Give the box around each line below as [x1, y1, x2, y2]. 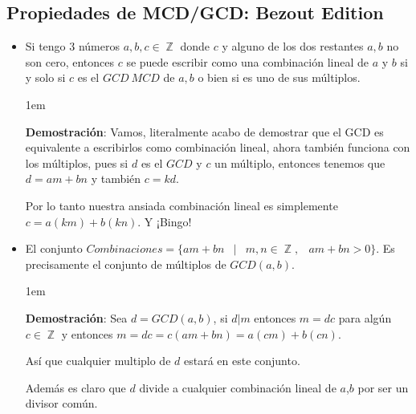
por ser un [357, 379, 409, 396]
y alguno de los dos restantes [222, 38, 364, 55]
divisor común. [25, 395, 98, 412]
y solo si [25, 69, 66, 86]
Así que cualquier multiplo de [25, 352, 171, 369]
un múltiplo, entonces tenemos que [214, 154, 385, 171]
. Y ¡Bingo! [137, 213, 192, 229]
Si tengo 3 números [25, 38, 120, 55]
